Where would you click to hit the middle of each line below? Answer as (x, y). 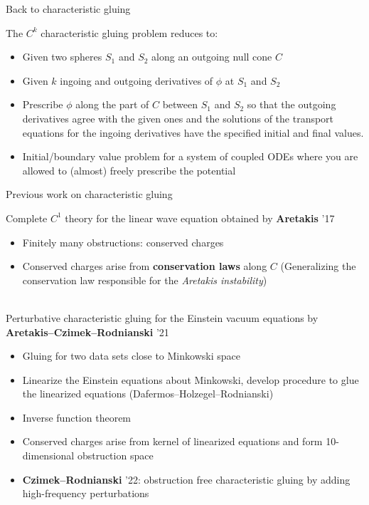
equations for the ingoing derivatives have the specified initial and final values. (193, 132)
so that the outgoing (292, 104)
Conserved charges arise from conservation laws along (145, 266)
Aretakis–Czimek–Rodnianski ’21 (87, 332)
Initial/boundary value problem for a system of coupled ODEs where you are (190, 156)
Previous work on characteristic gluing (89, 194)
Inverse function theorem (77, 417)
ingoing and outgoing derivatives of (137, 80)
